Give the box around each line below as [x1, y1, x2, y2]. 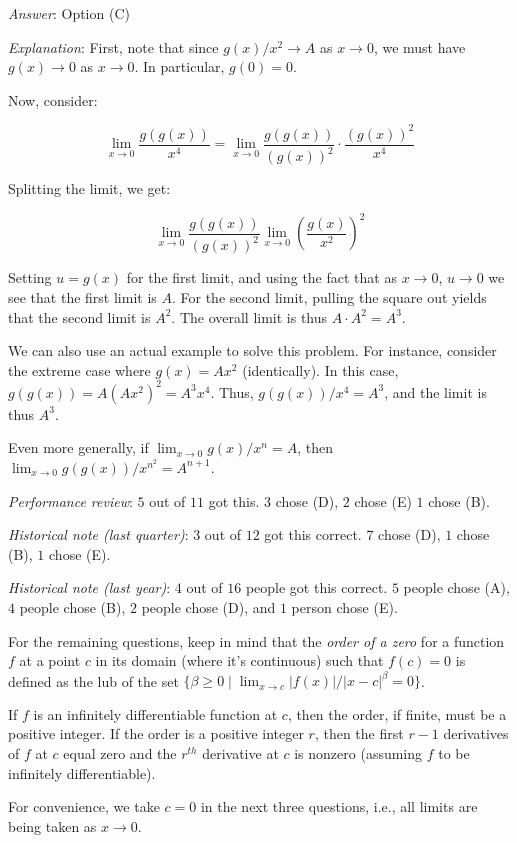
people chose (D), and [141, 596, 276, 617]
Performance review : [8, 490, 133, 511]
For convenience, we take [8, 796, 160, 817]
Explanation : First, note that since [8, 36, 219, 57]
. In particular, [134, 56, 225, 77]
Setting [8, 267, 52, 288]
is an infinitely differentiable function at [33, 703, 278, 724]
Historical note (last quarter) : [8, 524, 189, 545]
